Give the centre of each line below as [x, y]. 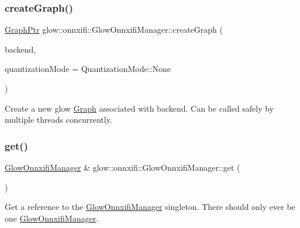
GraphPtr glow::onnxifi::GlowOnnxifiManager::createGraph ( [114, 30]
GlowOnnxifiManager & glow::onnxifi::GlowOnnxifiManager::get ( [123, 167]
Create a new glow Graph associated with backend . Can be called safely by [139, 108]
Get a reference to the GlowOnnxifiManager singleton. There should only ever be [150, 207]
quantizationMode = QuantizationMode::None [88, 69]
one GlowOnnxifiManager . [52, 218]
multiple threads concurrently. [58, 120]
